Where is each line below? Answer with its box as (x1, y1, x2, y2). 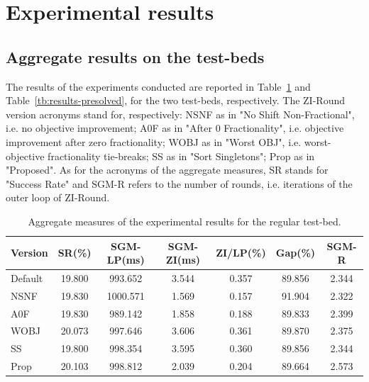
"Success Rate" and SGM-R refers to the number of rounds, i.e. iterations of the (6, 176, 353, 191)
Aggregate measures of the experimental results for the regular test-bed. (28, 213, 341, 228)
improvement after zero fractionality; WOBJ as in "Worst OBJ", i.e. (6, 134, 302, 149)
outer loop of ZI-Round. (6, 190, 110, 205)
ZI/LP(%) (216, 245, 266, 260)
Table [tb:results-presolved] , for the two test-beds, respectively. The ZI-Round (6, 93, 345, 108)
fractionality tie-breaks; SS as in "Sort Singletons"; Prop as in (48, 148, 315, 163)
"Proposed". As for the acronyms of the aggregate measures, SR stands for (6, 162, 329, 177)
